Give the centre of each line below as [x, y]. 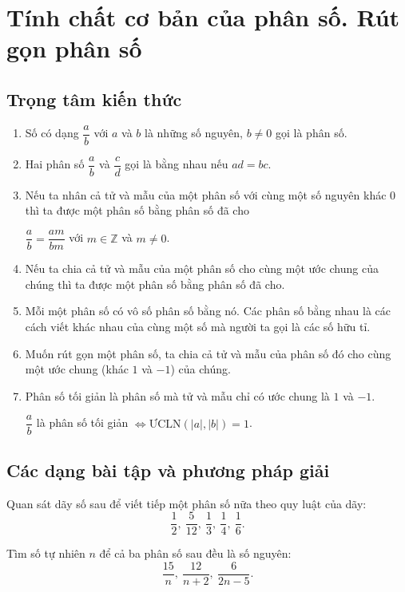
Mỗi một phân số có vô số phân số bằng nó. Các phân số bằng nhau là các [208, 311]
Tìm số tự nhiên [46, 553]
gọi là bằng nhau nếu [177, 164]
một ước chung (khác [77, 369]
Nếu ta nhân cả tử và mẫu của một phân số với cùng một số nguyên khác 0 [210, 194]
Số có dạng [52, 133]
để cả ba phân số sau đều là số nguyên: [195, 553]
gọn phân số [74, 48]
